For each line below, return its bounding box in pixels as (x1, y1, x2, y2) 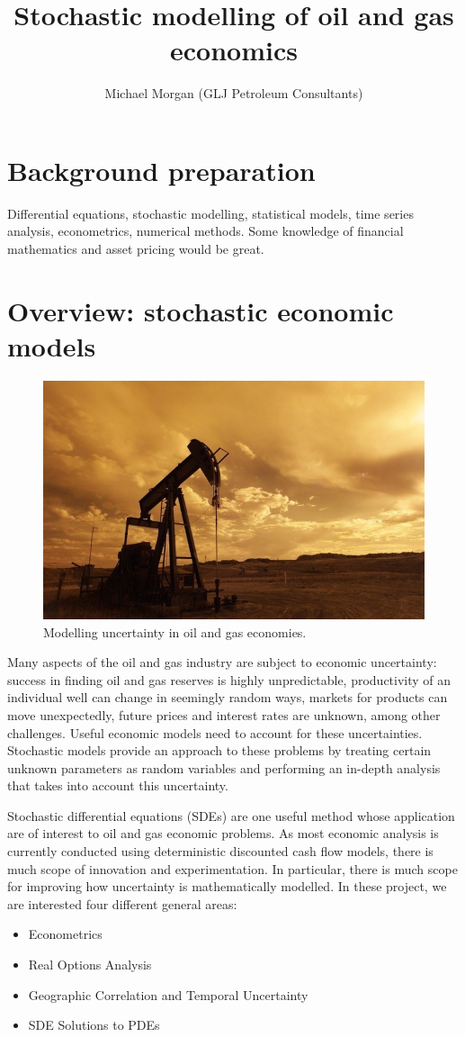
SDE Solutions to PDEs (28, 1015, 160, 1034)
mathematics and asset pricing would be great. (7, 239, 264, 258)
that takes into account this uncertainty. (7, 776, 228, 795)
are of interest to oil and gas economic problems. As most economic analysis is (7, 824, 439, 843)
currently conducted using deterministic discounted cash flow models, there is (7, 842, 434, 861)
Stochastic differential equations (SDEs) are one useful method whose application (7, 806, 455, 825)
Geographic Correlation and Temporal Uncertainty (28, 985, 309, 1004)
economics (170, 32, 298, 68)
